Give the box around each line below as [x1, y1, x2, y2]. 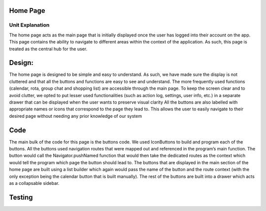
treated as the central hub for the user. [9, 46, 88, 52]
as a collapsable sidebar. [9, 180, 60, 186]
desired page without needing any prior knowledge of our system [9, 113, 142, 119]
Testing [9, 193, 33, 202]
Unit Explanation [9, 22, 50, 29]
